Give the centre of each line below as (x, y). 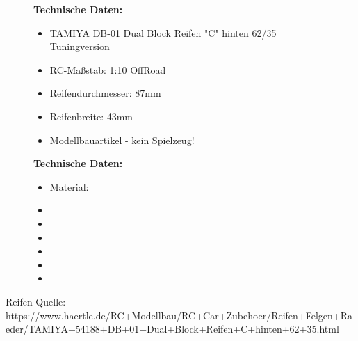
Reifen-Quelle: (36, 301)
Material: (69, 186)
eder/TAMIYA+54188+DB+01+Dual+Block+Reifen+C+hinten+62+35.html (172, 329)
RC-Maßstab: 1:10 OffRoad (108, 69)
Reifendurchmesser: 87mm (105, 93)
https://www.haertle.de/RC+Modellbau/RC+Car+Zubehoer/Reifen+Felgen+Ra (179, 315)
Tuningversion (80, 46)
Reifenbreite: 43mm (91, 116)
